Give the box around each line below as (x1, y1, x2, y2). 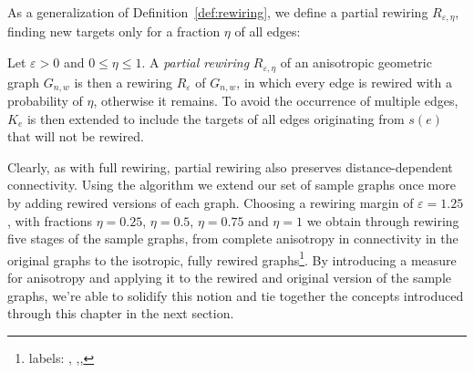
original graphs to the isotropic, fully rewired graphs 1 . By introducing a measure (7, 247, 457, 269)
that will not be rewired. (7, 127, 144, 146)
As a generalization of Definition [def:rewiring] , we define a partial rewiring (7, 3, 428, 21)
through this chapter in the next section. (7, 304, 234, 323)
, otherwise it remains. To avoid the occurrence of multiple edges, (93, 90, 459, 109)
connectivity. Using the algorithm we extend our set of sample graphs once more (7, 175, 456, 194)
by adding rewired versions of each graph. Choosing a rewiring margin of (7, 192, 414, 212)
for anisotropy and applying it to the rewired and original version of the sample (7, 267, 452, 286)
